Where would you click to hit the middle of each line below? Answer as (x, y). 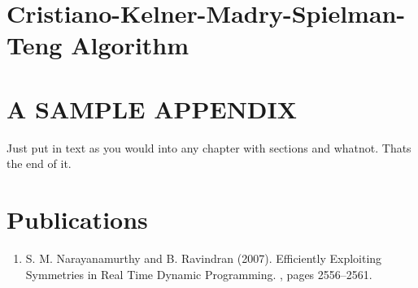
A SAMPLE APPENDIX (152, 108)
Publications (77, 219)
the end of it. (39, 163)
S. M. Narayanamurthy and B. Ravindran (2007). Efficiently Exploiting (204, 258)
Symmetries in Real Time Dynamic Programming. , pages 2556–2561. (199, 274)
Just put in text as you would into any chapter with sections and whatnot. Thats (209, 147)
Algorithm (130, 45)
